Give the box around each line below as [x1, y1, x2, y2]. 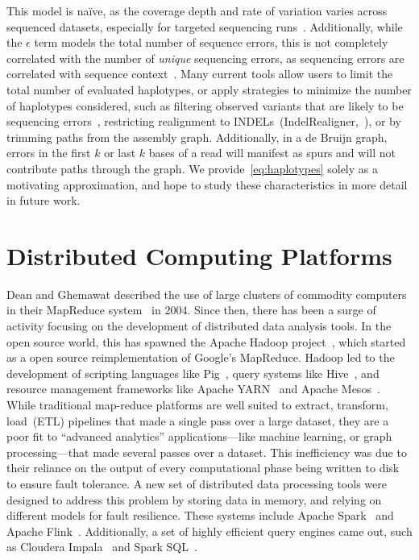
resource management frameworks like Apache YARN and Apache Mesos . [6, 380, 380, 397]
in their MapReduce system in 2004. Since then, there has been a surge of [6, 301, 376, 318]
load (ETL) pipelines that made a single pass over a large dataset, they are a [6, 412, 389, 429]
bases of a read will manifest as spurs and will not [148, 144, 396, 161]
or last [104, 144, 136, 161]
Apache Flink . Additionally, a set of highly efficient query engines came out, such [6, 522, 413, 539]
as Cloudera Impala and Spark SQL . [6, 538, 197, 555]
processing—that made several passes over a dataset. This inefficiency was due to [6, 443, 407, 460]
